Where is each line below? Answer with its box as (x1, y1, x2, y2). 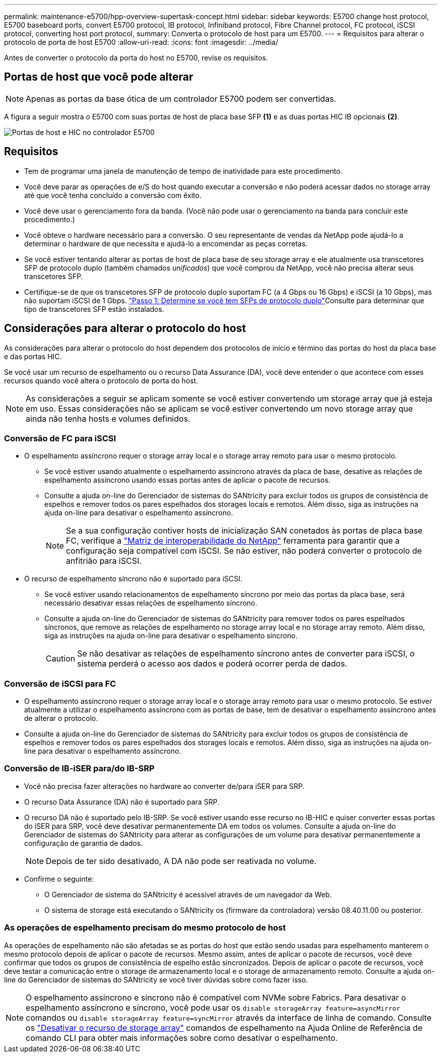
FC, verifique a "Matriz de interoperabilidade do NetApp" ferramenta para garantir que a (66, 536, 400, 546)
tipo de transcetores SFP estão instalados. (24, 304, 165, 313)
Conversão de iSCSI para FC (4, 678, 116, 689)
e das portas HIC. (4, 352, 62, 361)
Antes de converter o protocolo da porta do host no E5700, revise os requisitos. (4, 53, 268, 62)
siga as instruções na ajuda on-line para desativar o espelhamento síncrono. (44, 631, 298, 640)
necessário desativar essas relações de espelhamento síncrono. (44, 599, 257, 608)
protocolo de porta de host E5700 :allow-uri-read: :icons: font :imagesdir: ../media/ (4, 38, 278, 46)
